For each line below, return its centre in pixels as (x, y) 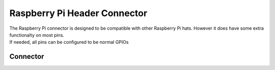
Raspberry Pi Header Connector (78, 13)
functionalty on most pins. (37, 35)
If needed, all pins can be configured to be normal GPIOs (69, 42)
